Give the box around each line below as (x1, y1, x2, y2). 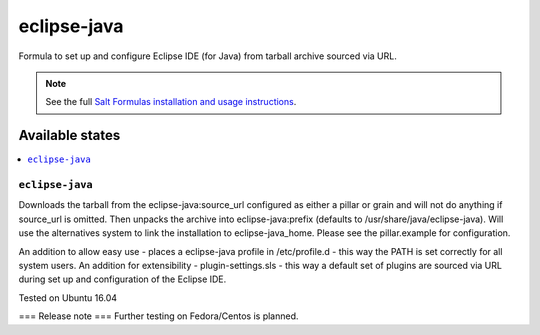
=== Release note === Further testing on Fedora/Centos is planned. (18, 310, 299, 322)
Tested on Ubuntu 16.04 (18, 291, 118, 304)
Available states (18, 127, 121, 144)
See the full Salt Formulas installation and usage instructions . (45, 96, 297, 108)
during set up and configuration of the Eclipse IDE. (18, 273, 227, 285)
